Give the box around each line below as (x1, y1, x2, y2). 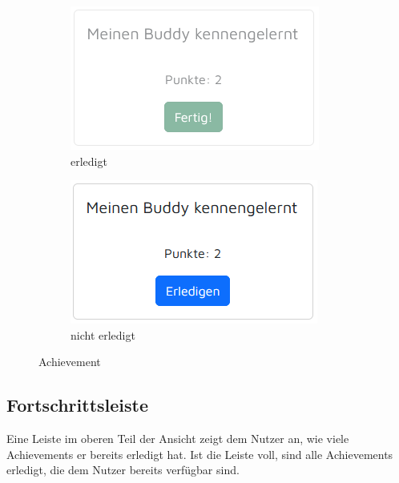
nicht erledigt (71, 326, 135, 343)
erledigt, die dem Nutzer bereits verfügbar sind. (6, 461, 240, 478)
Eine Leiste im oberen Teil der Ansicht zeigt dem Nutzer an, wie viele (6, 430, 349, 447)
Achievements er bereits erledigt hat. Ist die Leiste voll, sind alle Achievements (6, 445, 393, 462)
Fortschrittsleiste (6, 392, 149, 417)
